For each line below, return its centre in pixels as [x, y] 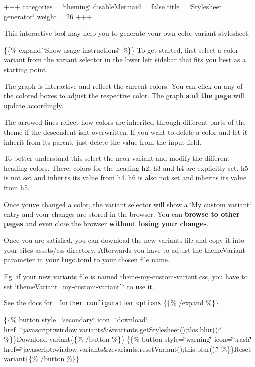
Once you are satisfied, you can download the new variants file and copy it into [124, 240]
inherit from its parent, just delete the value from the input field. [103, 141]
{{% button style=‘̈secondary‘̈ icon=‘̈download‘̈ [76, 319]
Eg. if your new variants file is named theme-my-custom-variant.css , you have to [126, 276]
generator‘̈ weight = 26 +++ [48, 16]
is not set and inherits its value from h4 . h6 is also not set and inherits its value [125, 178]
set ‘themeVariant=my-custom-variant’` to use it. [79, 286]
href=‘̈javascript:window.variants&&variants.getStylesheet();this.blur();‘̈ [113, 329]
